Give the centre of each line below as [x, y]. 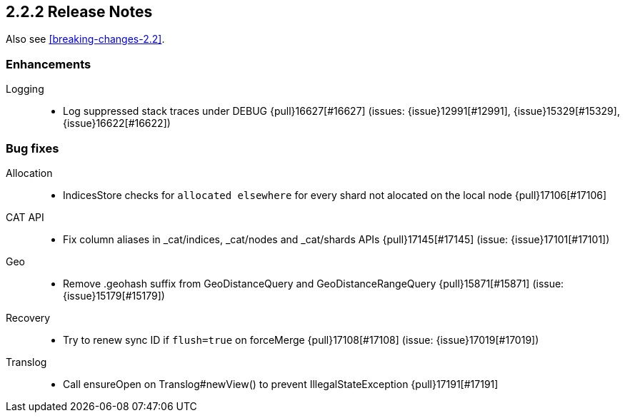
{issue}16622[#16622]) [117, 123]
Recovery [28, 317]
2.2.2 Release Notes [79, 12]
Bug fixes [32, 148]
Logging [25, 89]
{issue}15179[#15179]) [114, 295]
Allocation [29, 173]
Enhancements [49, 64]
